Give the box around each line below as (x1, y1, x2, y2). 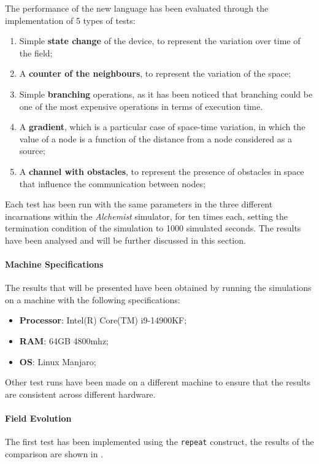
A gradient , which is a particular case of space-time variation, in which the (19, 120, 306, 133)
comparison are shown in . (5, 447, 104, 460)
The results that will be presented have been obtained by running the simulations (5, 281, 312, 294)
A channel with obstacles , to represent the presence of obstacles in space (19, 164, 304, 177)
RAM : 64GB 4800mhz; (19, 334, 109, 347)
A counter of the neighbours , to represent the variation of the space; (19, 67, 291, 80)
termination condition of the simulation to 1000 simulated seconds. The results (5, 222, 301, 234)
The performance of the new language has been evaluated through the (5, 2, 269, 14)
